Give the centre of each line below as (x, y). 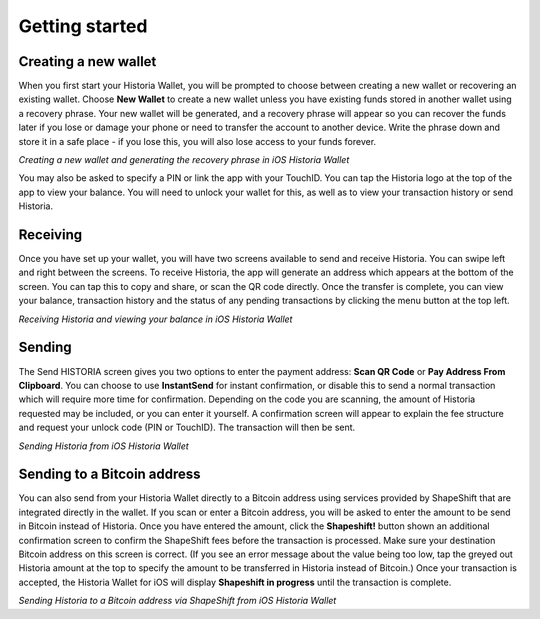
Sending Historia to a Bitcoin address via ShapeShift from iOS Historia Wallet (177, 601)
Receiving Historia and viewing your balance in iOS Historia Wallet (155, 319)
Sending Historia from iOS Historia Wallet (103, 446)
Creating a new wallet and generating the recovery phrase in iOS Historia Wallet (184, 160)
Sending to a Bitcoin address (109, 474)
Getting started (83, 26)
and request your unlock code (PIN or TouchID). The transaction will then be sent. (187, 427)
